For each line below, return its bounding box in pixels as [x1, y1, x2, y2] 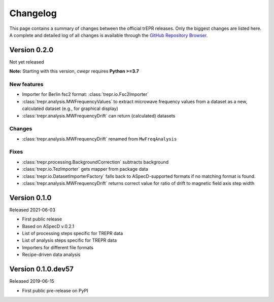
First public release [22, 216, 62, 222]
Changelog [9, 8, 57, 19]
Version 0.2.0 [9, 46, 54, 54]
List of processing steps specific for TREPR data [22, 231, 123, 237]
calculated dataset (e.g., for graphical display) [22, 105, 119, 111]
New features [9, 81, 44, 88]
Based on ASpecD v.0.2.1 [22, 223, 75, 229]
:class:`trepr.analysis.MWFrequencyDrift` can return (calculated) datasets [22, 112, 176, 119]
